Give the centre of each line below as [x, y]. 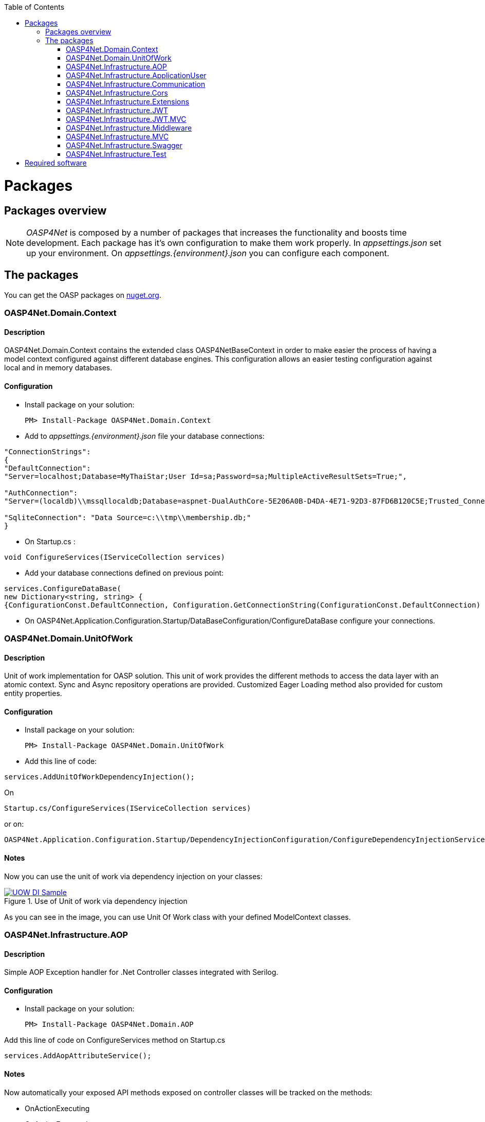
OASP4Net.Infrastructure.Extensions [128, 102]
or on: [14, 824]
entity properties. [33, 693]
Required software [56, 163]
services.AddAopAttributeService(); [78, 1056]
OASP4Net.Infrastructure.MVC [117, 137]
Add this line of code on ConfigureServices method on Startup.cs [115, 1040]
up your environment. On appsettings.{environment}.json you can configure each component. [208, 253]
